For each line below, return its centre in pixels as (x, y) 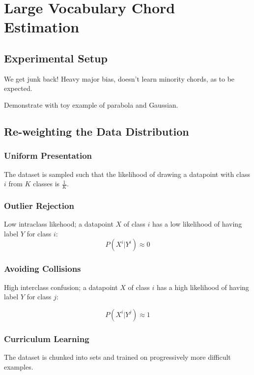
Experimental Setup (56, 58)
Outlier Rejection (39, 205)
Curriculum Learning (47, 338)
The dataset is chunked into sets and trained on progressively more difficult (117, 357)
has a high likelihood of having (203, 287)
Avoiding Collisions (42, 269)
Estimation (42, 27)
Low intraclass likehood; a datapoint (59, 224)
